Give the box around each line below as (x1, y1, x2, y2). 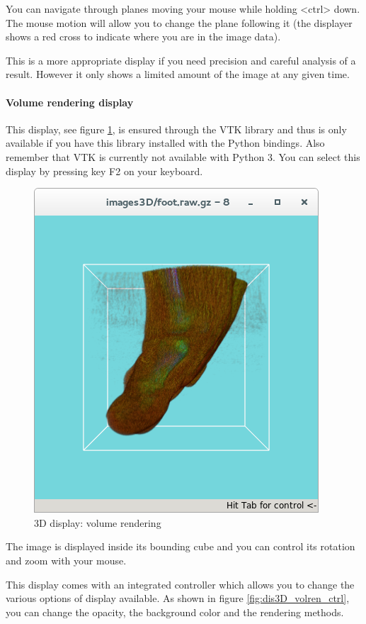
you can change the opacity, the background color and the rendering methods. (6, 604, 344, 619)
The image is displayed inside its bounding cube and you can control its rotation (6, 539, 355, 554)
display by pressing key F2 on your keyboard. (6, 163, 203, 178)
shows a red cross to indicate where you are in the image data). (6, 29, 281, 44)
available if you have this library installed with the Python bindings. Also (6, 135, 325, 150)
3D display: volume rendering (34, 515, 161, 530)
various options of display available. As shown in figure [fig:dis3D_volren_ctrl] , (6, 591, 350, 606)
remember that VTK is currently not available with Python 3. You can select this (6, 149, 360, 164)
